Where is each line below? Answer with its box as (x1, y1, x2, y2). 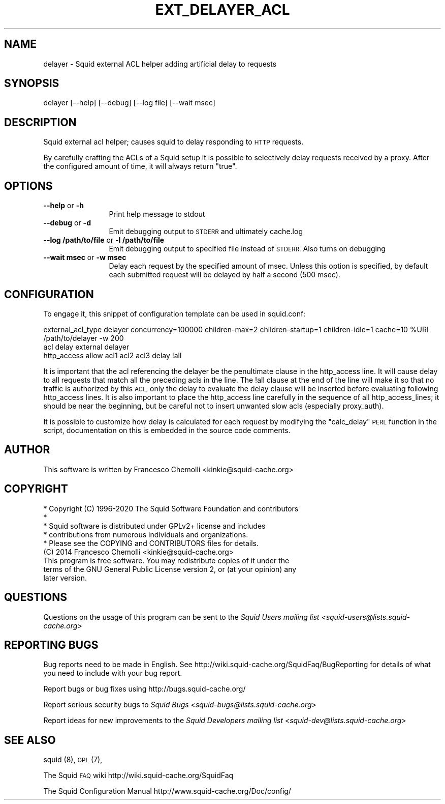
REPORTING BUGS (4, 638, 99, 651)
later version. (43, 573, 87, 582)
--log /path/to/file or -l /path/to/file (43, 236, 165, 245)
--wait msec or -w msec (43, 253, 126, 262)
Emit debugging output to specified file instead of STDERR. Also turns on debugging (109, 244, 386, 253)
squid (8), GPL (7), (43, 755, 103, 764)
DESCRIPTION (4, 116, 77, 129)
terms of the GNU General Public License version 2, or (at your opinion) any (43, 564, 297, 573)
